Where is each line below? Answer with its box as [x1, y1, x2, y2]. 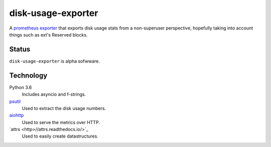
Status [9, 45, 31, 53]
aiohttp [9, 112, 24, 118]
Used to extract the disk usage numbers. [22, 105, 106, 111]
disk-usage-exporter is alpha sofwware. [9, 58, 100, 64]
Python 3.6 [9, 84, 32, 90]
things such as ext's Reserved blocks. [9, 31, 88, 37]
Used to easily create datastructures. [22, 133, 99, 139]
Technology [9, 71, 48, 79]
